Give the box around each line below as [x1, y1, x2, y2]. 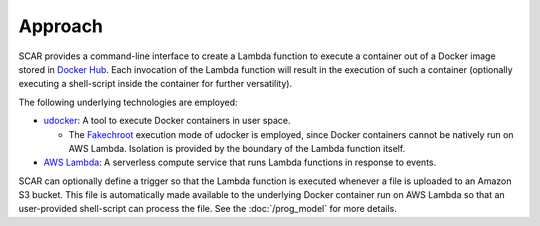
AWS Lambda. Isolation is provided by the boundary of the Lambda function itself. [68, 142, 406, 154]
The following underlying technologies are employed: [18, 96, 239, 108]
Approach [18, 15, 104, 37]
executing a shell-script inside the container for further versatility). [18, 78, 293, 90]
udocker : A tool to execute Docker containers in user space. [43, 115, 291, 127]
